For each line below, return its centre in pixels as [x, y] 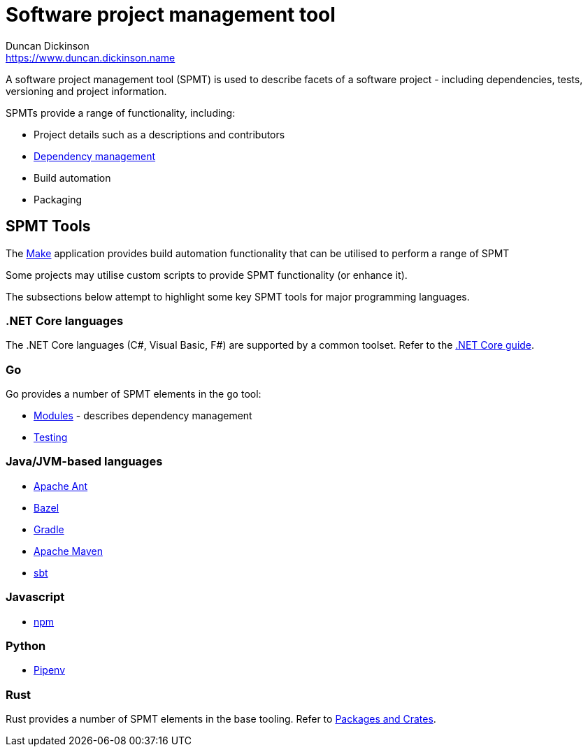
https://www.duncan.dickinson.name [91, 57]
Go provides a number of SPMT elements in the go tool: [134, 394]
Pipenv [50, 670]
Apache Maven [68, 551]
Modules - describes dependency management [143, 416]
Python [26, 645]
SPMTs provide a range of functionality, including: [121, 113]
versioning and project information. [86, 91]
